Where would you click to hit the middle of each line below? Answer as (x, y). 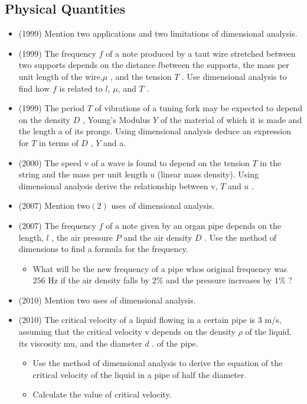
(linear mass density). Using (208, 174)
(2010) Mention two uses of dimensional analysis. (107, 300)
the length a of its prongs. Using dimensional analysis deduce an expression (155, 131)
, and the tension (141, 76)
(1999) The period (52, 108)
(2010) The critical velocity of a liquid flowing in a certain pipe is (137, 320)
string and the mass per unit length (83, 174)
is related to (81, 88)
